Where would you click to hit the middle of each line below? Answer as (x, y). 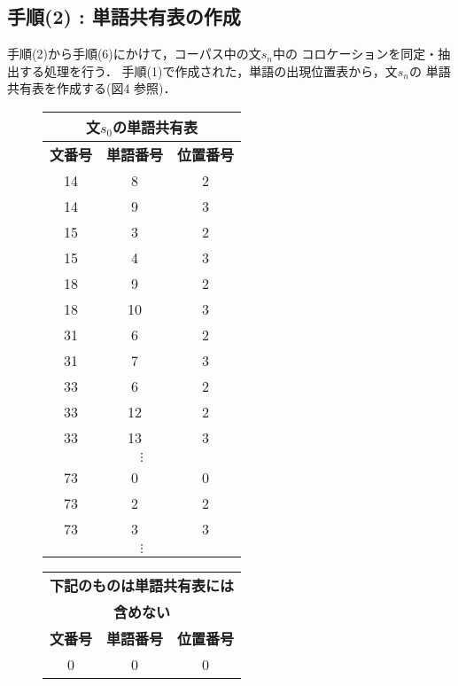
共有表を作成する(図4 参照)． (92, 88)
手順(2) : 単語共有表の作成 (124, 16)
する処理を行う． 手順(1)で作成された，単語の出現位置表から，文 (208, 70)
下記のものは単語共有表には (142, 585)
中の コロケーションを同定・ (355, 54)
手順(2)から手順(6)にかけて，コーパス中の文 (134, 54)
